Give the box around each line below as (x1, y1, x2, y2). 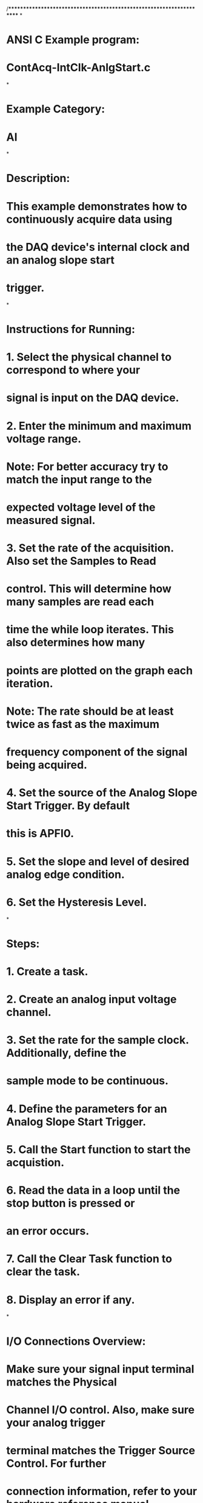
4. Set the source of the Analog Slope (6, 786, 198, 800)
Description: (6, 172, 70, 185)
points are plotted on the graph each (6, 664, 193, 678)
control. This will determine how (6, 582, 171, 596)
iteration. (6, 676, 53, 690)
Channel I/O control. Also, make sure (6, 1403, 195, 1417)
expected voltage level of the (6, 500, 156, 514)
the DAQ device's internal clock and (6, 240, 190, 254)
